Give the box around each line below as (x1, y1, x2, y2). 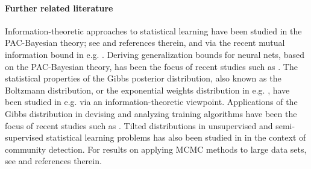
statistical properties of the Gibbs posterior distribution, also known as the (5, 72, 281, 84)
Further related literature (5, 1, 113, 14)
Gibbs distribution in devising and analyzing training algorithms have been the (5, 107, 297, 120)
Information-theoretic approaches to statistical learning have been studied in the (5, 24, 302, 37)
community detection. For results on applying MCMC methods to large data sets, (5, 142, 307, 155)
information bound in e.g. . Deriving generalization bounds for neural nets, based (5, 48, 304, 60)
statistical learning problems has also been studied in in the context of (46, 131, 306, 144)
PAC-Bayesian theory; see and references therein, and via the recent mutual (5, 36, 285, 49)
